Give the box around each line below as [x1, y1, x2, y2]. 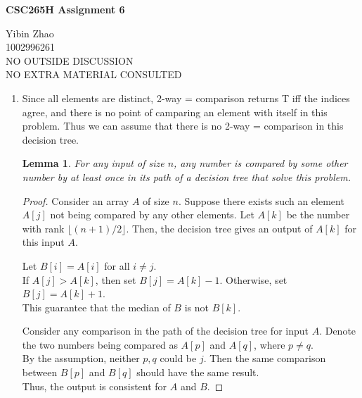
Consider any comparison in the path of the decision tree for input [22, 323, 309, 338]
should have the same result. [136, 365, 259, 380]
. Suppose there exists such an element [178, 193, 344, 208]
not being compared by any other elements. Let [50, 207, 254, 222]
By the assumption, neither [22, 351, 140, 366]
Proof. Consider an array [22, 193, 129, 208]
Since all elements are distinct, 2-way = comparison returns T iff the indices [22, 90, 350, 105]
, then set [95, 272, 136, 287]
